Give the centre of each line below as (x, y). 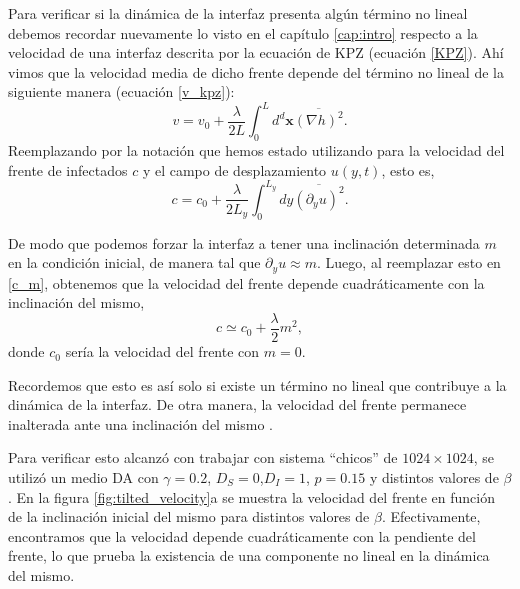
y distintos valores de (434, 477)
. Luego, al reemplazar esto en (409, 262)
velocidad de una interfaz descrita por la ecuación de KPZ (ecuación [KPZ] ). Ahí (256, 52)
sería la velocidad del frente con (162, 351)
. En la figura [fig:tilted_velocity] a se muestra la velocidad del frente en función (252, 496)
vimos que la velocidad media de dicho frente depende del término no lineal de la (256, 71)
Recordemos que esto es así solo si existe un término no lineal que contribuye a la (257, 384)
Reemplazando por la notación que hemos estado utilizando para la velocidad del (256, 150)
